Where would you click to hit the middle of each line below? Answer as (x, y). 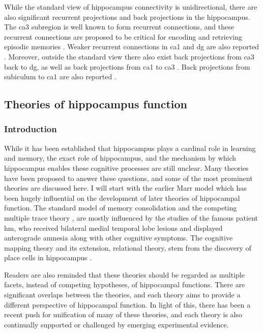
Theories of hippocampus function (96, 104)
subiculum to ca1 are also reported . (60, 77)
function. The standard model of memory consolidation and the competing (121, 208)
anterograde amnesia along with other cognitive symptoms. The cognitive (119, 238)
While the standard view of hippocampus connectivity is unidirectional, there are (131, 7)
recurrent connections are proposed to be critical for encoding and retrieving (123, 36)
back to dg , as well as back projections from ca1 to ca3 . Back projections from (127, 66)
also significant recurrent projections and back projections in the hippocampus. (127, 17)
